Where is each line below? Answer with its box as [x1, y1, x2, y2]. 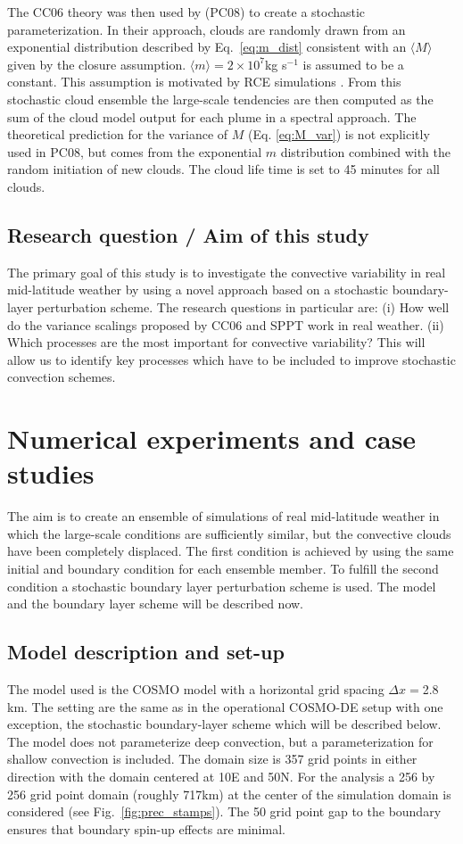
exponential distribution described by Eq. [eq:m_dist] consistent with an [7, 37, 407, 56]
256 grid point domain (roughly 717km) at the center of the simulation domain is [7, 784, 451, 803]
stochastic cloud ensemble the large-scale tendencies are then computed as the [7, 89, 434, 108]
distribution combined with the [280, 142, 451, 161]
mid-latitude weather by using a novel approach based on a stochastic [7, 280, 388, 299]
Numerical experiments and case [7, 420, 417, 457]
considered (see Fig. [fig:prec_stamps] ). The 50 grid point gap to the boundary [7, 802, 442, 821]
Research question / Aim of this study [7, 220, 369, 248]
